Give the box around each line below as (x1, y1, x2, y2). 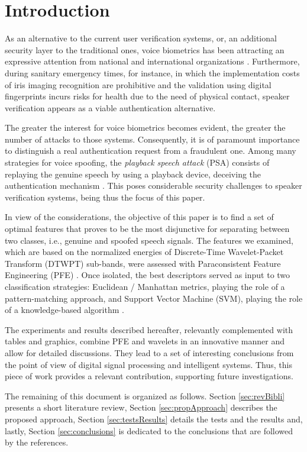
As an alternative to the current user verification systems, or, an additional (5, 32, 277, 44)
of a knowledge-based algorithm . (5, 304, 124, 316)
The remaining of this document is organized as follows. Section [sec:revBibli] (5, 389, 285, 402)
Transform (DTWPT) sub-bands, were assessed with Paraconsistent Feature (5, 257, 281, 269)
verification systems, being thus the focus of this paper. (5, 191, 205, 203)
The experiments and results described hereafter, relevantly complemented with (5, 323, 293, 335)
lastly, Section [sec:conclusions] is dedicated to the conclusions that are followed (5, 424, 293, 437)
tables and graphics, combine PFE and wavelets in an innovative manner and (5, 335, 285, 347)
